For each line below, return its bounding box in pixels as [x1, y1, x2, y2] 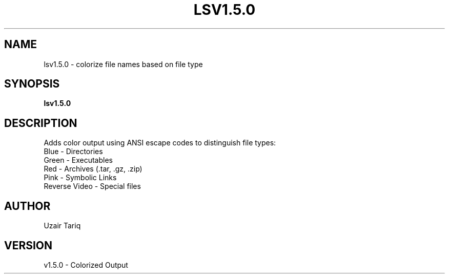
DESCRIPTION [4, 116, 77, 130]
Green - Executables [44, 156, 113, 165]
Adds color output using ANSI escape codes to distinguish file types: [44, 138, 276, 147]
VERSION [4, 239, 53, 252]
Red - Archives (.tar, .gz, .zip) [44, 164, 142, 174]
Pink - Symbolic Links [44, 173, 117, 182]
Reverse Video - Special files [44, 182, 141, 191]
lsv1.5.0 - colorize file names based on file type [44, 59, 203, 69]
